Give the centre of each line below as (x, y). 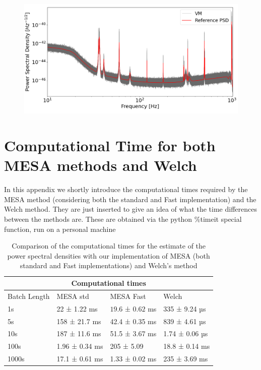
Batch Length (29, 296)
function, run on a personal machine (60, 229)
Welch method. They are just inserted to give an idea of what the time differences (130, 209)
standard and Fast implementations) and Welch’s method (109, 265)
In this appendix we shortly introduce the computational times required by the (126, 189)
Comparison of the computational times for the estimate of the (109, 246)
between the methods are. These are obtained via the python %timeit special (123, 219)
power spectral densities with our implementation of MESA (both (109, 255)
